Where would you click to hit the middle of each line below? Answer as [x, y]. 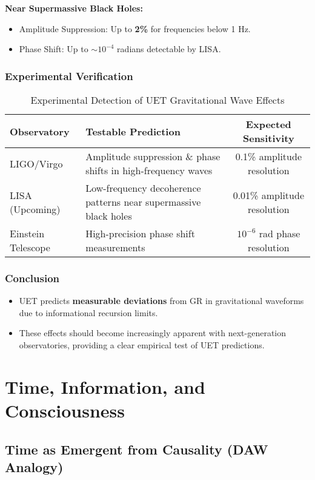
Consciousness [65, 410]
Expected [268, 124]
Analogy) [34, 466]
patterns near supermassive [143, 202]
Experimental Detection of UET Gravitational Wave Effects [157, 100]
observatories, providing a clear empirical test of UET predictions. [142, 345]
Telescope [30, 247]
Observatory [40, 131]
